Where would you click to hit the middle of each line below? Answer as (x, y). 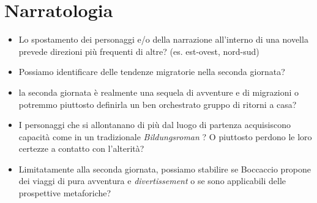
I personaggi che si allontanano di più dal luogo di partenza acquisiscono (155, 125)
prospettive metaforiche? (65, 193)
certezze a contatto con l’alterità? (81, 148)
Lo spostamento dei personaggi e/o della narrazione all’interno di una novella (163, 39)
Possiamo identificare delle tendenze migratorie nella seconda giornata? (152, 72)
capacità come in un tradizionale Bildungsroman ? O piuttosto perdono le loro (165, 136)
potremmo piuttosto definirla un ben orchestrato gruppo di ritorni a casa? (158, 104)
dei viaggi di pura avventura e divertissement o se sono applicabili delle (152, 181)
